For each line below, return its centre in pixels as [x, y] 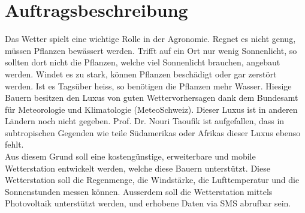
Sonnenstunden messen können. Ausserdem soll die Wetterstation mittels [139, 191]
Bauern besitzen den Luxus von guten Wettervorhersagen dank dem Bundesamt [152, 97]
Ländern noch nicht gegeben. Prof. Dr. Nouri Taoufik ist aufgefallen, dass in [145, 121]
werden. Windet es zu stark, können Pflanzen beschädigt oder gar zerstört [141, 73]
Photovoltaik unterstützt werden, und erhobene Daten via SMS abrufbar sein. [148, 203]
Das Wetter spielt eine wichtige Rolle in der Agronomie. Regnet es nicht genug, [150, 39]
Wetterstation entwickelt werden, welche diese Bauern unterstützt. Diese [138, 168]
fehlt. [14, 144]
